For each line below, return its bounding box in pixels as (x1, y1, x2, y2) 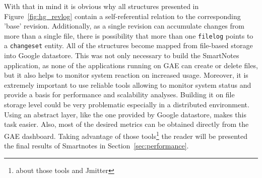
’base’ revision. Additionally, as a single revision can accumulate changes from (4, 21, 244, 31)
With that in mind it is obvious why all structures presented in (4, 1, 199, 11)
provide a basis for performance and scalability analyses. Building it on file (4, 89, 235, 100)
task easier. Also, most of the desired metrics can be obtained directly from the (4, 119, 249, 129)
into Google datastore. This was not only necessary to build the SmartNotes (4, 50, 239, 61)
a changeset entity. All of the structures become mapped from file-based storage (4, 40, 253, 51)
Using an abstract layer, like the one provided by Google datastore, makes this (4, 109, 246, 119)
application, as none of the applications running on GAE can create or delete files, (4, 60, 258, 70)
